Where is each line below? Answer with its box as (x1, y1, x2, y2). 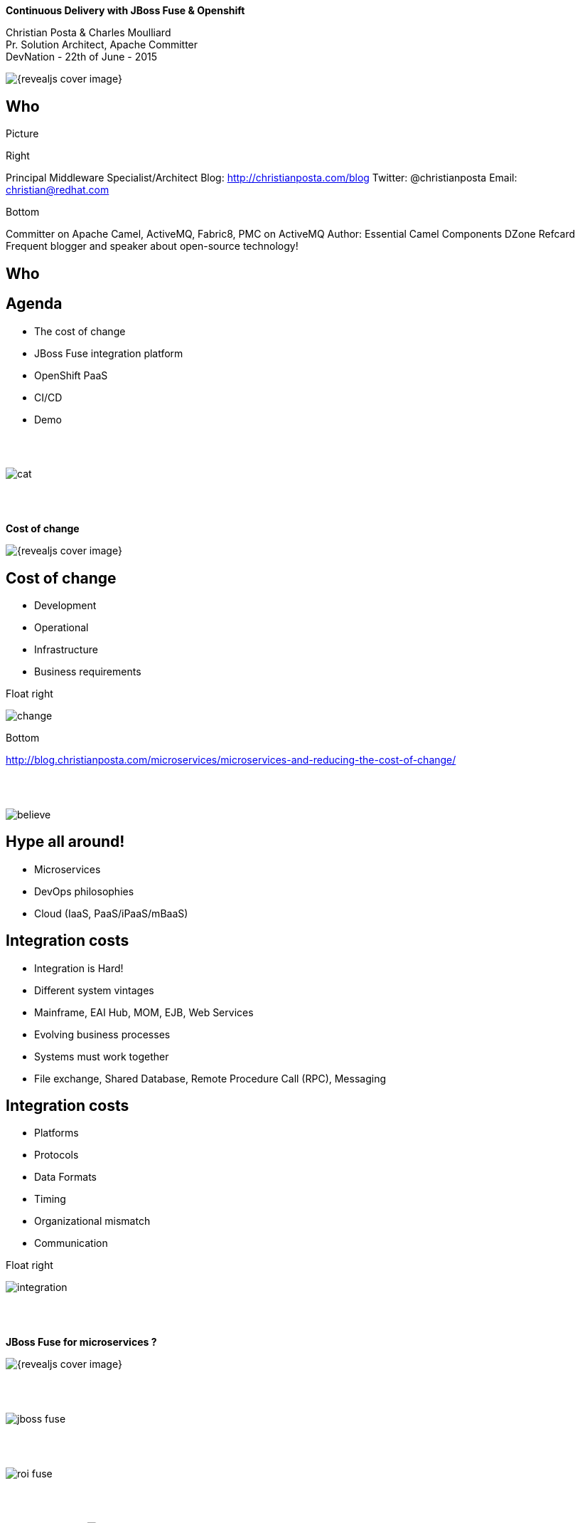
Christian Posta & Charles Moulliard (6, 26, 171, 39)
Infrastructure (34, 643, 98, 656)
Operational (34, 621, 89, 634)
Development (34, 599, 97, 612)
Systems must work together (34, 1050, 169, 1063)
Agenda (6, 295, 63, 313)
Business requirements (34, 665, 141, 678)
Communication (34, 1237, 108, 1250)
